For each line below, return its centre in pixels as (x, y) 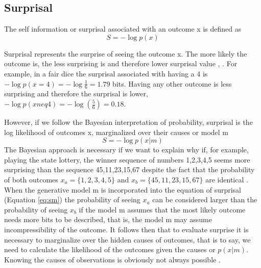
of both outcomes (31, 179)
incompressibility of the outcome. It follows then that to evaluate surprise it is (126, 229)
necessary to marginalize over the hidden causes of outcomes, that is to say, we (127, 239)
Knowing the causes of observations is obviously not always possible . (112, 259)
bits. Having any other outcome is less (172, 83)
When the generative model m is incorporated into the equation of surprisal (123, 189)
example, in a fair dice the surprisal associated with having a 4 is (106, 73)
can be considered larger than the (205, 199)
